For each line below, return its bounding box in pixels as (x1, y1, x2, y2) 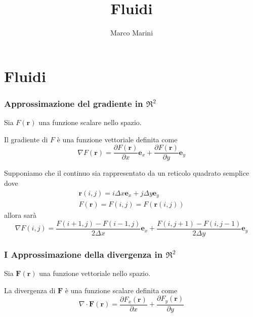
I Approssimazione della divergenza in (4, 248, 163, 260)
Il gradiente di (4, 134, 48, 144)
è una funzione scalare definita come (65, 285, 178, 295)
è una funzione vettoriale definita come (57, 134, 178, 144)
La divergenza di (4, 285, 56, 295)
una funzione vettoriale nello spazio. (39, 267, 151, 278)
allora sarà (4, 210, 36, 220)
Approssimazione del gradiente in (4, 97, 143, 109)
